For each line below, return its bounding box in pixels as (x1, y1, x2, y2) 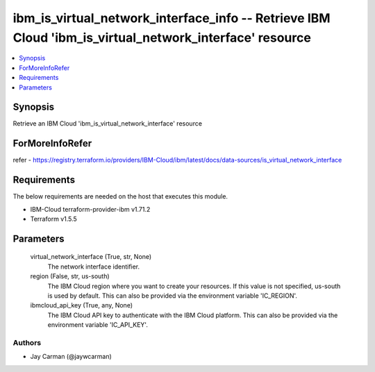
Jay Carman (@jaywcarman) (30, 353, 112, 361)
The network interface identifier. (47, 262, 140, 271)
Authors (12, 337, 42, 347)
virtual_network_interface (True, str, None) (30, 253, 152, 261)
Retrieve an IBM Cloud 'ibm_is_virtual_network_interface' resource (12, 119, 203, 128)
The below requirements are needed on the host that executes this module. (12, 192, 228, 201)
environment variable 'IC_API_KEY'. (47, 321, 149, 329)
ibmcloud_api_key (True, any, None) (30, 301, 133, 310)
